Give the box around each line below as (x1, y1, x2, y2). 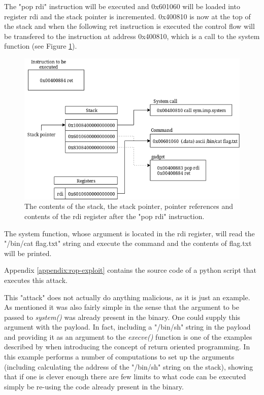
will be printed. (4, 247, 52, 258)
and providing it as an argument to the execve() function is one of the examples (4, 331, 252, 342)
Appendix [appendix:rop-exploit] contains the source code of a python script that (4, 265, 257, 275)
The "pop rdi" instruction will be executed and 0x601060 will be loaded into (4, 1, 240, 11)
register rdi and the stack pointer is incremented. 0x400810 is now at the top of (4, 11, 251, 21)
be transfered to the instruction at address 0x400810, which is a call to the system (4, 30, 260, 41)
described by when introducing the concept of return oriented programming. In (4, 341, 250, 352)
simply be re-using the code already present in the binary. (4, 381, 184, 391)
